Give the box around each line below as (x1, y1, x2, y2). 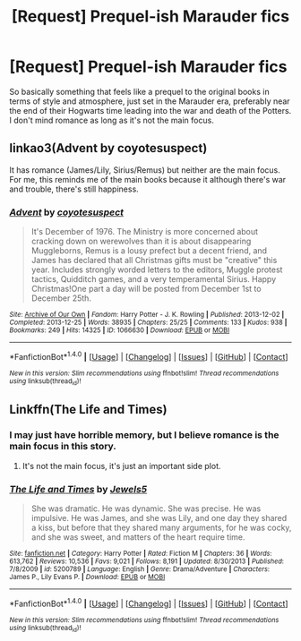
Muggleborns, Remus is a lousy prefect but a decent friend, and (30, 245, 267, 256)
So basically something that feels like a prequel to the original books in (9, 86, 271, 97)
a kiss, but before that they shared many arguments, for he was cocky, (30, 522, 292, 534)
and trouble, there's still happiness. (9, 184, 139, 194)
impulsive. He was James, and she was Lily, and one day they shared (30, 513, 288, 524)
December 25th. (30, 293, 92, 303)
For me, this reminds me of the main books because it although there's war (9, 174, 287, 184)
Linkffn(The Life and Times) (9, 402, 168, 417)
